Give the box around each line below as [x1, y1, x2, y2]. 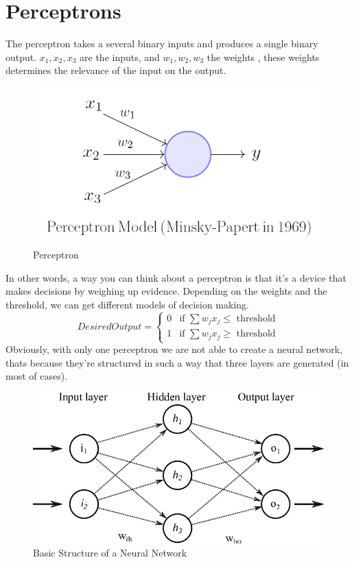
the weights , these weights [206, 49, 320, 64]
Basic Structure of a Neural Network [33, 546, 187, 560]
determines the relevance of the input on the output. [5, 63, 226, 77]
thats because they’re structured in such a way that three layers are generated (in [5, 355, 349, 369]
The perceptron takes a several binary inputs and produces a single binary [5, 36, 318, 51]
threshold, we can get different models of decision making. [5, 297, 249, 312]
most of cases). [5, 369, 68, 383]
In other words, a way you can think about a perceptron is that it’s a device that [5, 270, 346, 284]
